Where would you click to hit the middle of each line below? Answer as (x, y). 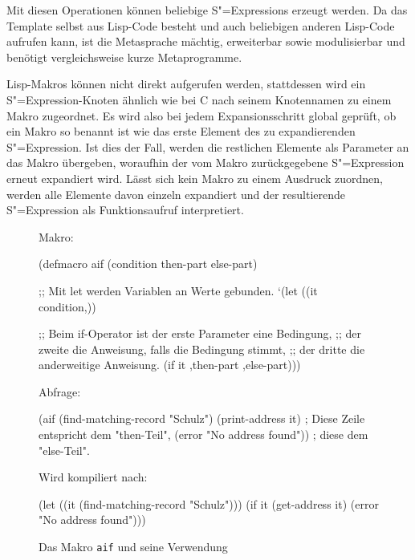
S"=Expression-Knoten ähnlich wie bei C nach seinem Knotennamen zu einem (199, 99)
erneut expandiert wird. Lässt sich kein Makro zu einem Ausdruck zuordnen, (195, 178)
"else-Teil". (64, 450)
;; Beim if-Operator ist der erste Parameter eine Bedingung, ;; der (200, 333)
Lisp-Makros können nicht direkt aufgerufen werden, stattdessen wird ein (186, 84)
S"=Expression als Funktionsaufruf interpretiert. (125, 210)
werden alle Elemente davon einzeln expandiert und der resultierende (176, 194)
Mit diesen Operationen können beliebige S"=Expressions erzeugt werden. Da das (207, 10)
